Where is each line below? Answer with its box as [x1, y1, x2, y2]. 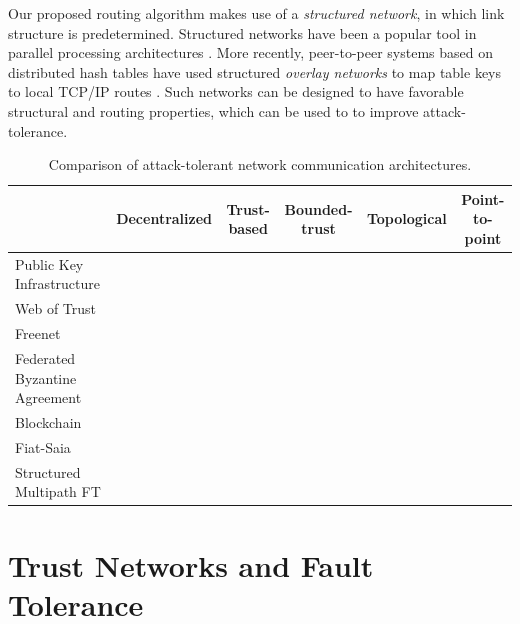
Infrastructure [15, 273, 100, 294]
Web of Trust [15, 298, 97, 319]
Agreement [15, 387, 82, 408]
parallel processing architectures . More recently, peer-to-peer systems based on [8, 42, 493, 63]
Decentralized [116, 208, 213, 229]
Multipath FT [15, 481, 101, 502]
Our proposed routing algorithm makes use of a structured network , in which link [8, 3, 505, 23]
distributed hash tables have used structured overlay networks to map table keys [8, 61, 502, 82]
